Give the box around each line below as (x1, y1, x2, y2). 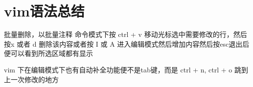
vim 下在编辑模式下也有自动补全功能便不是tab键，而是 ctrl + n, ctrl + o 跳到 (4, 64, 249, 74)
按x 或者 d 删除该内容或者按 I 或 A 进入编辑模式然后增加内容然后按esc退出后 (4, 38, 250, 49)
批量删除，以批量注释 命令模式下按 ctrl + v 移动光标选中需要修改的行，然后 (4, 29, 247, 39)
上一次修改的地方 (4, 74, 59, 84)
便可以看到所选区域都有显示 (4, 48, 93, 58)
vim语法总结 (4, 1, 85, 21)
